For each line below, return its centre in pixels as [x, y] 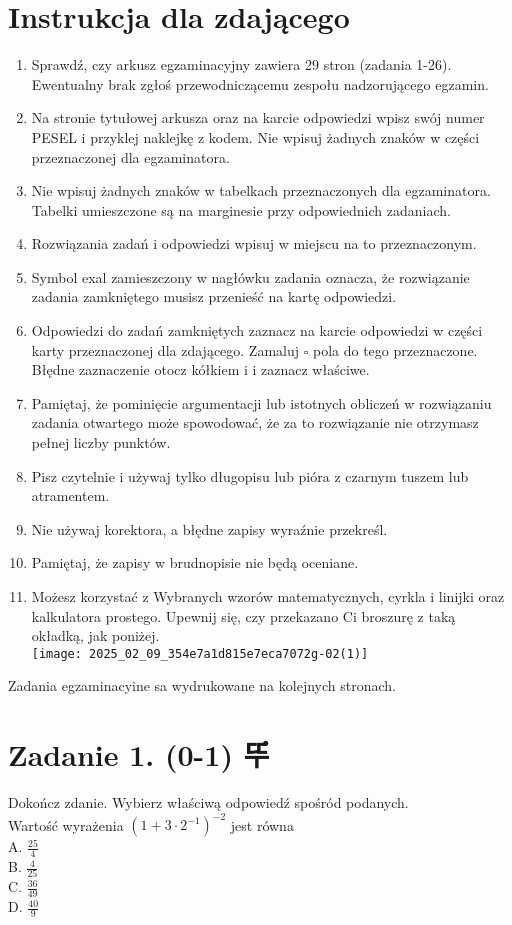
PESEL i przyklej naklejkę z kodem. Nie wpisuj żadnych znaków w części [255, 136]
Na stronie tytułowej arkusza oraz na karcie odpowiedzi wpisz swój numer [258, 117]
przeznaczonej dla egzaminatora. [130, 156]
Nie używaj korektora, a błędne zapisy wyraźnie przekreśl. [209, 528]
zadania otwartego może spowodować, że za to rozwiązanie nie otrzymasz [255, 422]
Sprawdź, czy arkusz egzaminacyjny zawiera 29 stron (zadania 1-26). [241, 64]
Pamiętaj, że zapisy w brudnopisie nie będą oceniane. [195, 562]
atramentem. [70, 495]
